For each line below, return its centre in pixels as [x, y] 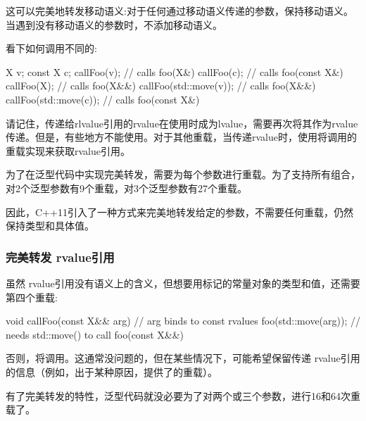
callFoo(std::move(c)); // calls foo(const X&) [103, 99]
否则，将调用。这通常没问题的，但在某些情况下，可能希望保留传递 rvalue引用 [183, 358]
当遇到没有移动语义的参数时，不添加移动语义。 [114, 24]
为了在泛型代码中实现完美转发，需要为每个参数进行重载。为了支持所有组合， [183, 174]
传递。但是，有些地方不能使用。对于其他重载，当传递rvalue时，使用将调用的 [181, 137]
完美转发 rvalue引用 [60, 257]
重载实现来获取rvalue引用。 [68, 150]
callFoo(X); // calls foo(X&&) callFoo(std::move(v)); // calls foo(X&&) [161, 86]
